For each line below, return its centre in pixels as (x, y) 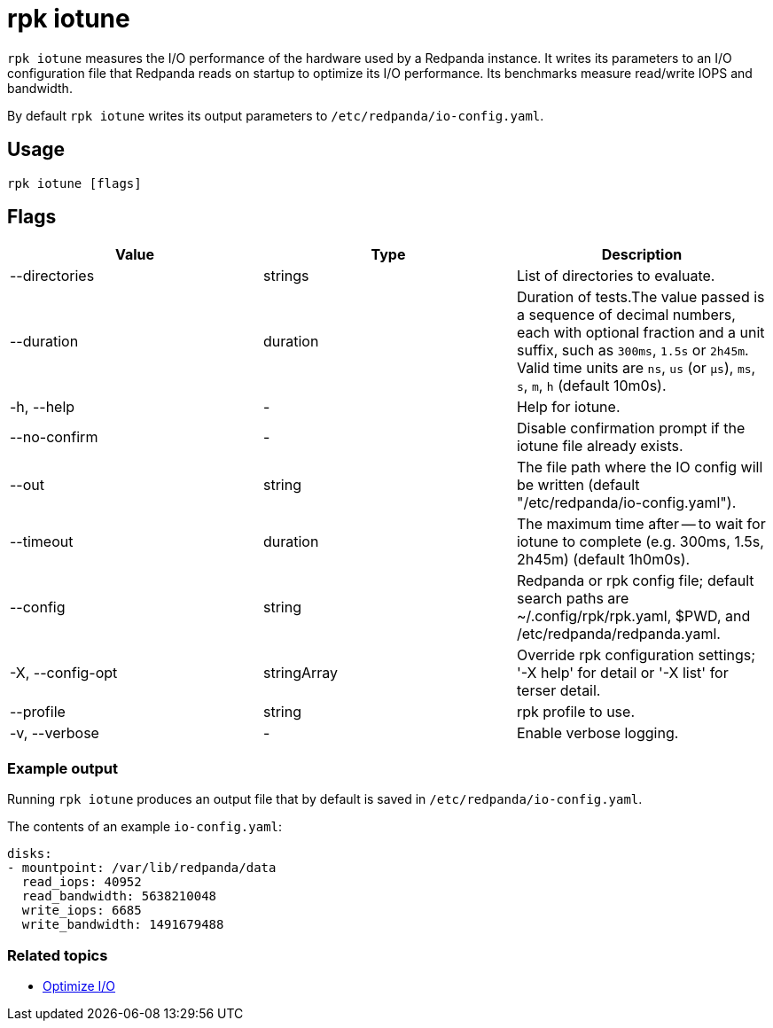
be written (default (578, 485)
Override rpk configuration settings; (636, 655)
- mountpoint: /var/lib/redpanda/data (142, 868)
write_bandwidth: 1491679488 (123, 925)
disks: (30, 854)
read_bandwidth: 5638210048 (119, 896)
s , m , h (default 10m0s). (591, 386)
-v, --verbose (55, 733)
